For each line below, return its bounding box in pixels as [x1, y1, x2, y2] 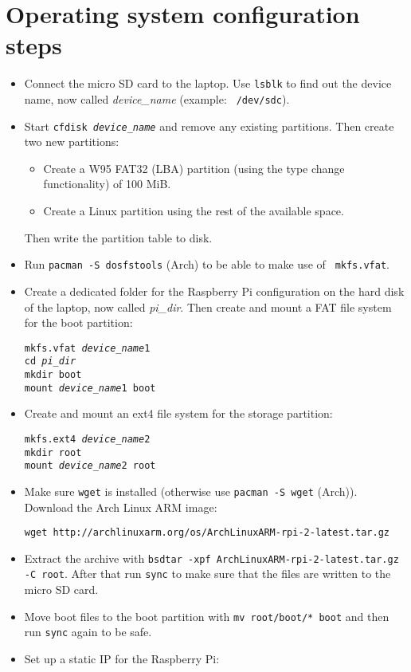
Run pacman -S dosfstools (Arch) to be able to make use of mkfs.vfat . [24, 256, 389, 273]
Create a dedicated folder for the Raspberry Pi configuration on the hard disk [24, 282, 405, 299]
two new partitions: [24, 133, 119, 150]
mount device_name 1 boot [24, 382, 156, 394]
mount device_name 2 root [24, 460, 156, 472]
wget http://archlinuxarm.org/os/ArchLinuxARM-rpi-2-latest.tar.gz [24, 527, 389, 539]
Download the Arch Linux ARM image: [24, 498, 217, 515]
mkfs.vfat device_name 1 [24, 342, 151, 354]
